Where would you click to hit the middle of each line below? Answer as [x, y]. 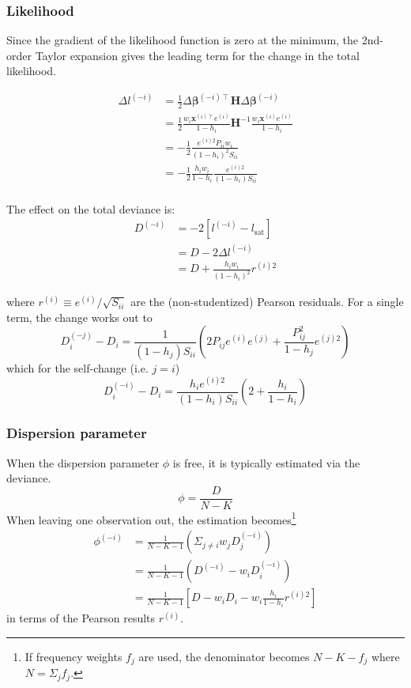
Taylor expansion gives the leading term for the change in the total [197, 55]
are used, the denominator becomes [224, 656]
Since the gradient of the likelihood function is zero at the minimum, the [183, 40]
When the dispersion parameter [83, 462]
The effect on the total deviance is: [91, 208]
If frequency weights [74, 656]
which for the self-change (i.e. [77, 367]
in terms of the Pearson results [81, 618]
